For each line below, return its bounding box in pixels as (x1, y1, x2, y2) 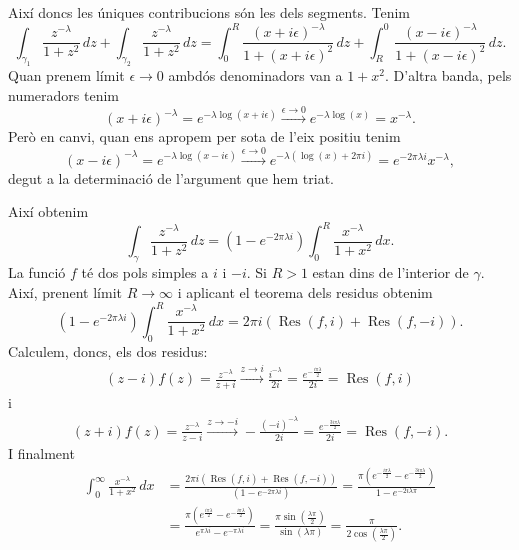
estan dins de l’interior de (312, 262, 469, 283)
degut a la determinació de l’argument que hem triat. (8, 167, 335, 188)
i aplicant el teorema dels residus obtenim (177, 281, 433, 302)
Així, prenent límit (8, 281, 123, 302)
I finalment (8, 443, 75, 464)
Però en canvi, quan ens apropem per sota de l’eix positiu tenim (8, 126, 401, 147)
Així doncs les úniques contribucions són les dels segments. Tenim (8, 2, 411, 22)
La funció (8, 262, 66, 283)
